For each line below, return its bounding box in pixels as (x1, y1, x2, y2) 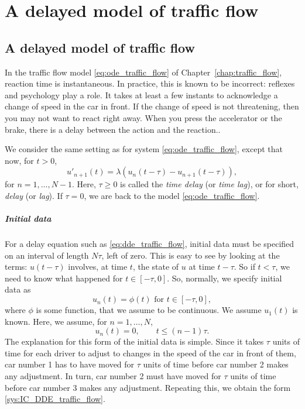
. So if (234, 260, 255, 273)
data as (5, 283, 31, 295)
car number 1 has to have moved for (5, 358, 135, 370)
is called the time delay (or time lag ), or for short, (120, 178, 299, 190)
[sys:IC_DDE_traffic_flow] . (5, 393, 105, 405)
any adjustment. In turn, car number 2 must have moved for (5, 370, 221, 382)
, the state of (132, 260, 179, 273)
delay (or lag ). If (5, 189, 63, 201)
